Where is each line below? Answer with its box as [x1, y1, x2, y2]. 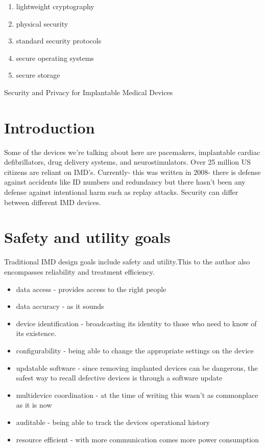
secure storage [16, 70, 60, 80]
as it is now [16, 399, 52, 410]
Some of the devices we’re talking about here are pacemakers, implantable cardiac [4, 146, 260, 157]
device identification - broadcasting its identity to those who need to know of [16, 318, 257, 328]
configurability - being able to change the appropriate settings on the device [16, 345, 254, 355]
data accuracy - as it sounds [16, 301, 104, 311]
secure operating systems [16, 52, 94, 63]
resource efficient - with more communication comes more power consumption [16, 434, 259, 444]
